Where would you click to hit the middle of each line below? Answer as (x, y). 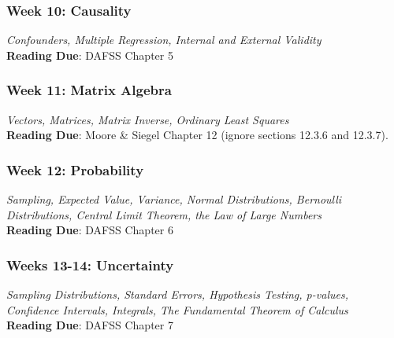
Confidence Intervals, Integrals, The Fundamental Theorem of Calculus (177, 309)
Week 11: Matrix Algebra (89, 90)
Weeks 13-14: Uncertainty (90, 265)
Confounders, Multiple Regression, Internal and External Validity (164, 40)
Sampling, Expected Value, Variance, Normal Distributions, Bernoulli (174, 199)
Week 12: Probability (75, 169)
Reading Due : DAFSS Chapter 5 (90, 55)
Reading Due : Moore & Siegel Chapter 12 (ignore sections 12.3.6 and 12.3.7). (197, 135)
